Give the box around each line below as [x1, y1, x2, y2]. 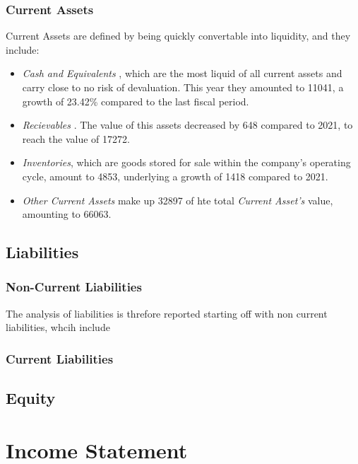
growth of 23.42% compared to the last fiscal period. [22, 93, 249, 108]
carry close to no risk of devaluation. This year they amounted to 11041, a [22, 80, 344, 94]
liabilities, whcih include [6, 320, 110, 335]
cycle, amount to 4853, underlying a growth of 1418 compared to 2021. [22, 168, 328, 183]
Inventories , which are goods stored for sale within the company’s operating [22, 155, 351, 170]
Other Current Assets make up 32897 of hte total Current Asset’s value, [22, 192, 333, 207]
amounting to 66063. [22, 207, 112, 221]
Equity [6, 387, 56, 409]
